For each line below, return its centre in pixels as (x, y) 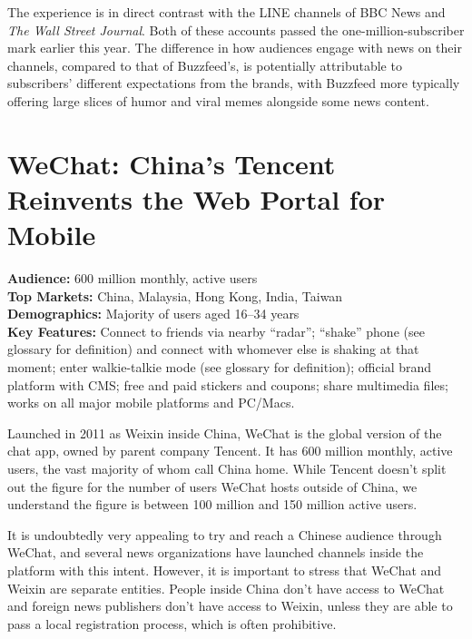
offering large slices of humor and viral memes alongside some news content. (218, 100)
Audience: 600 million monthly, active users (133, 278)
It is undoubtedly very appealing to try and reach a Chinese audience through (225, 534)
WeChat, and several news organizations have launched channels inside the (216, 552)
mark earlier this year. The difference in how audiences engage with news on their (235, 48)
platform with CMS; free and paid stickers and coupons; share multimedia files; (228, 384)
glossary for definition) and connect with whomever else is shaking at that (213, 349)
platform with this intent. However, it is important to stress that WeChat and (225, 570)
